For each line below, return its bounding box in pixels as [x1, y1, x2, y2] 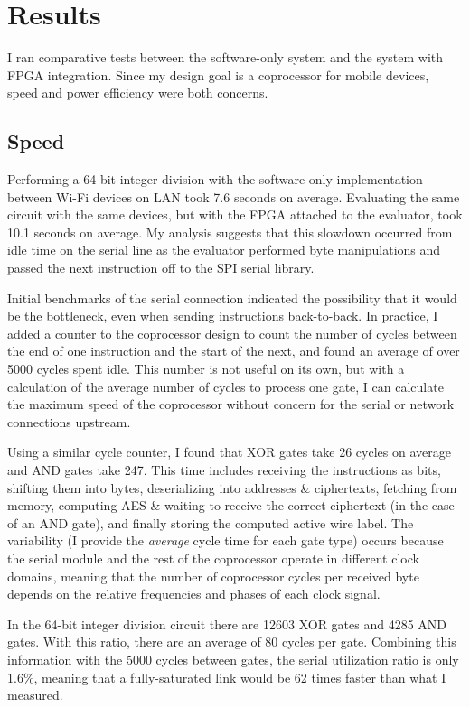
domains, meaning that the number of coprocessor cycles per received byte [7, 566, 419, 585]
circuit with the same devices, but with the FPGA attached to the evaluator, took [7, 205, 463, 224]
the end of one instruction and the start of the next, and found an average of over [7, 341, 460, 360]
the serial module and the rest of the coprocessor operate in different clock [7, 548, 419, 567]
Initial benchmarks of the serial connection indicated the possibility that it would [7, 288, 457, 307]
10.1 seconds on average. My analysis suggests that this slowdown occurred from [7, 222, 453, 241]
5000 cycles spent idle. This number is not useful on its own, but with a [7, 359, 405, 378]
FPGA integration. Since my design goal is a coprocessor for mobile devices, [7, 65, 429, 84]
